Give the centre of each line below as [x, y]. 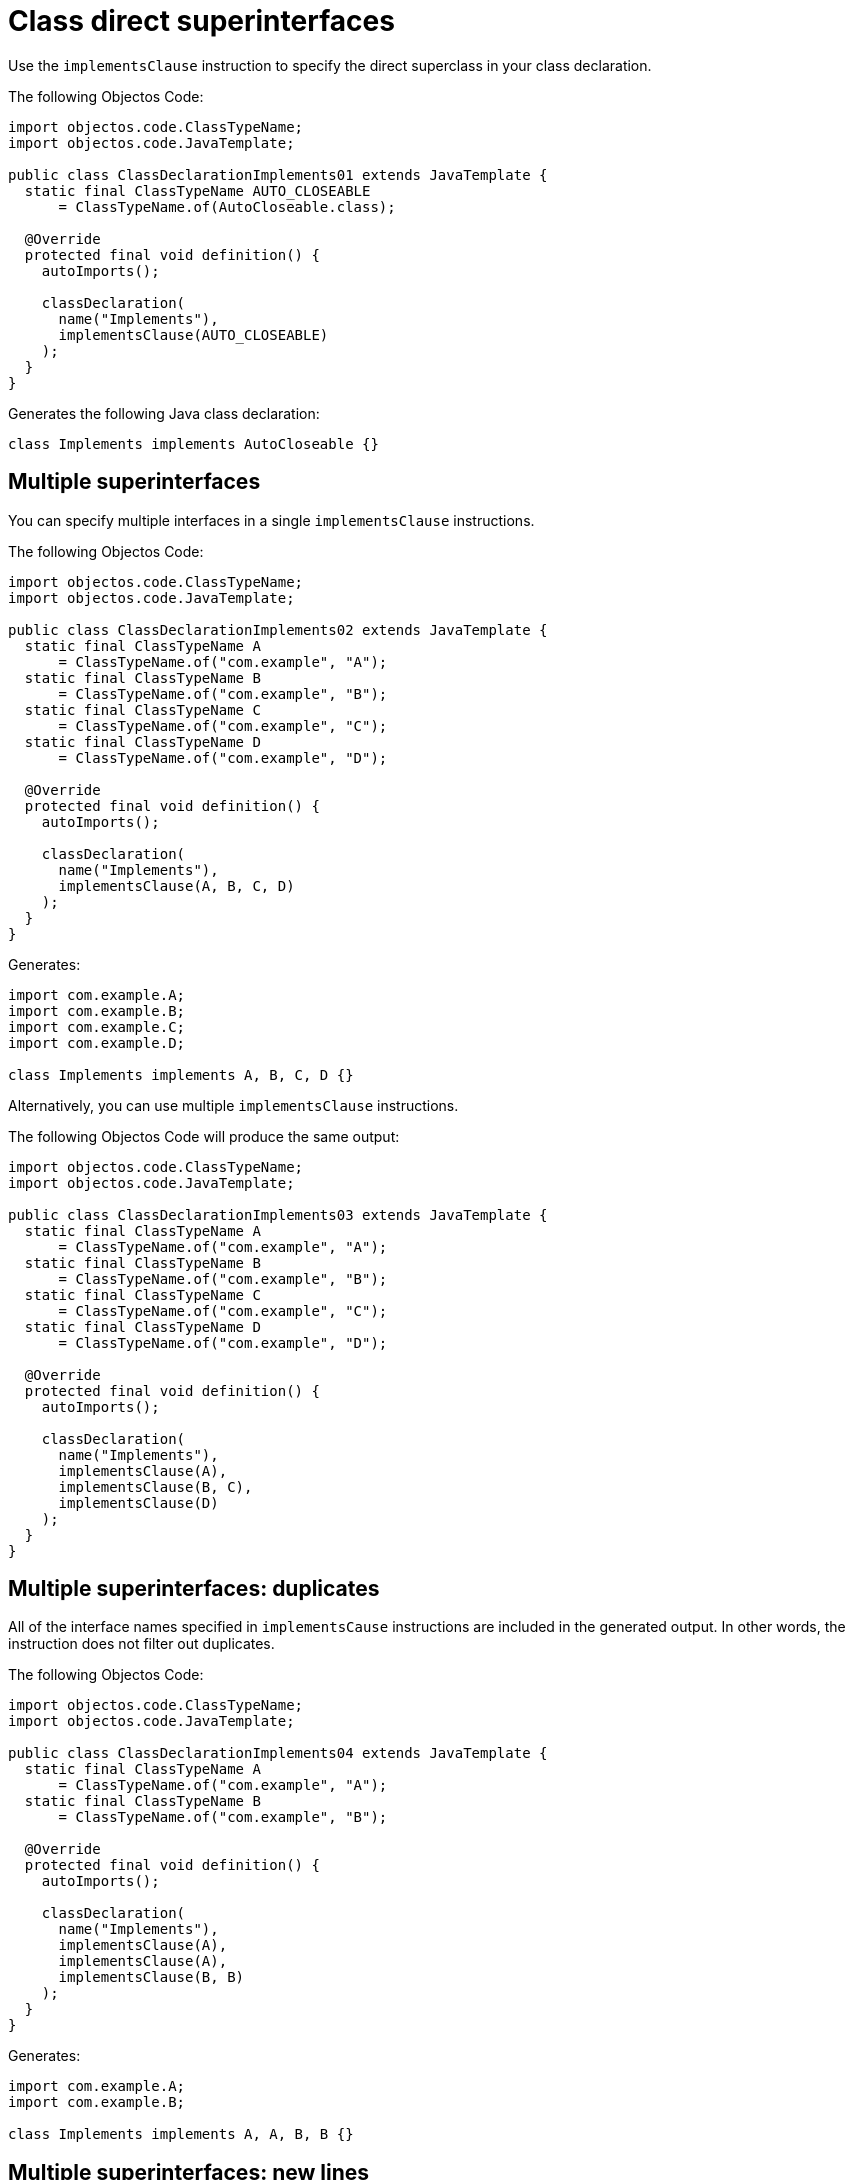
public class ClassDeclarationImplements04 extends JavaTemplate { [278, 1753]
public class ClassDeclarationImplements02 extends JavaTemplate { [278, 629]
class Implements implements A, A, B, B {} [181, 2134]
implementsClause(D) [138, 1502]
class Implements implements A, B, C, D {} [181, 1074]
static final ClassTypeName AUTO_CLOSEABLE [197, 190]
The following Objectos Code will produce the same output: [204, 1136]
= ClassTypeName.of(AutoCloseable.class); [227, 206]
